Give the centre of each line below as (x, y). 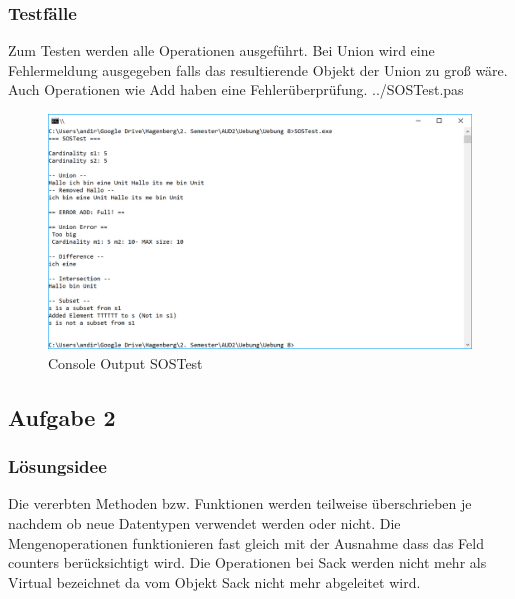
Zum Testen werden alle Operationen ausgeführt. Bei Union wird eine (221, 50)
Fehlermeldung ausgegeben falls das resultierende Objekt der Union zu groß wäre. (258, 69)
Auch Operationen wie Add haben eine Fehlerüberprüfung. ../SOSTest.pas (236, 89)
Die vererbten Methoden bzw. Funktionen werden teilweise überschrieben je (240, 503)
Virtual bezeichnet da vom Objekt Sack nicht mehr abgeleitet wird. (214, 581)
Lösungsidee (57, 466)
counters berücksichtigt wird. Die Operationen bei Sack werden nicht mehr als (247, 562)
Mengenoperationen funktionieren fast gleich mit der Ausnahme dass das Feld (246, 542)
